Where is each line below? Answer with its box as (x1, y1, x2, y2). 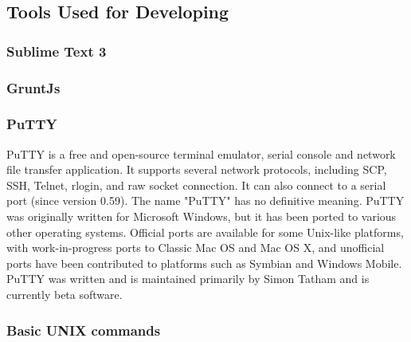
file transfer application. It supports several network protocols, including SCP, (6, 161, 387, 178)
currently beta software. (6, 286, 123, 303)
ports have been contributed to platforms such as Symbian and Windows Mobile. (6, 254, 402, 271)
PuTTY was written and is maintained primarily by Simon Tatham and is (6, 270, 370, 287)
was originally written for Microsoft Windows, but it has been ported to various (6, 208, 397, 225)
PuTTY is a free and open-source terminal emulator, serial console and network (6, 145, 396, 162)
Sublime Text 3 (6, 41, 107, 61)
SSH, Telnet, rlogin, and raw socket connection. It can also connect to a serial (6, 176, 386, 193)
